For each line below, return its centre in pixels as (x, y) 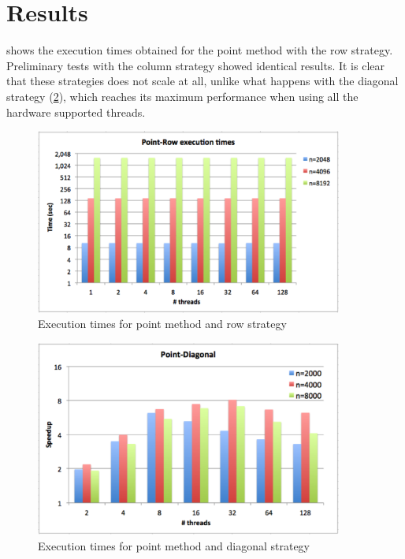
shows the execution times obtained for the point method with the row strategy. (200, 50)
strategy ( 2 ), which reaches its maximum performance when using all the (182, 96)
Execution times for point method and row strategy (162, 324)
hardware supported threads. (76, 112)
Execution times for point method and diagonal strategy (174, 545)
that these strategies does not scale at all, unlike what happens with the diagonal (202, 81)
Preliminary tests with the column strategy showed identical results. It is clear (196, 65)
